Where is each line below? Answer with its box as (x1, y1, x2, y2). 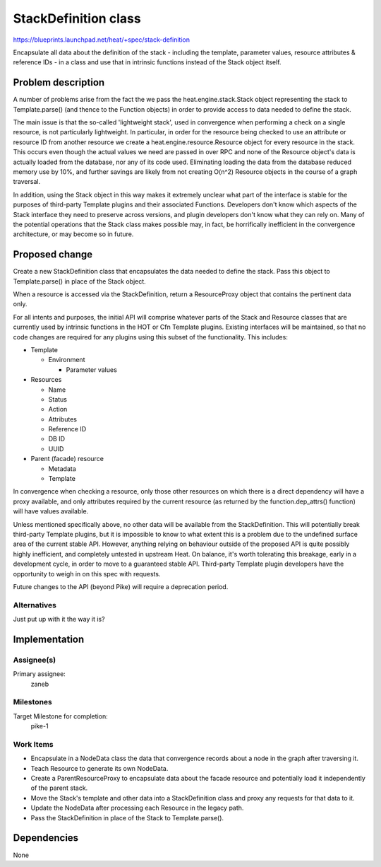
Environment (48, 356, 85, 364)
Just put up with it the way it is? (13, 615, 105, 624)
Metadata (48, 464, 77, 473)
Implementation (13, 633, 85, 645)
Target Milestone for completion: (13, 711, 109, 721)
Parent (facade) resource (30, 455, 104, 463)
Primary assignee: (13, 670, 66, 678)
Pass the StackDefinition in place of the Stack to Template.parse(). (30, 813, 224, 822)
